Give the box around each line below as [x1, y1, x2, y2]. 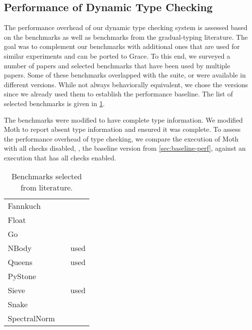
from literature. [20, 181, 73, 193]
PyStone [8, 270, 36, 282]
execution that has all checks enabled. [4, 152, 117, 162]
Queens [8, 256, 33, 267]
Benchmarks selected [11, 170, 82, 182]
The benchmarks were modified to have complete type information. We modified [4, 114, 243, 125]
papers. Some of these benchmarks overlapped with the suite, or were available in [4, 70, 246, 80]
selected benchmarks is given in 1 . [4, 98, 105, 108]
